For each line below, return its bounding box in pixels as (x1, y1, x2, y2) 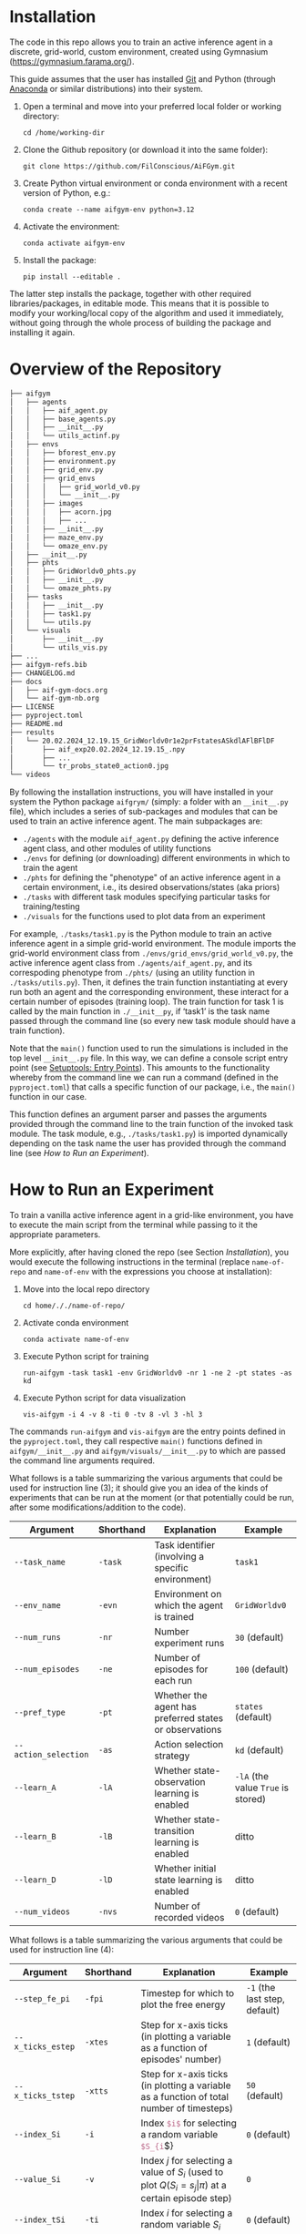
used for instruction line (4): (9, 1944, 114, 1955)
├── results (9, 727, 55, 737)
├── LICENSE (9, 702, 55, 712)
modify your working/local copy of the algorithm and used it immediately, (9, 307, 284, 318)
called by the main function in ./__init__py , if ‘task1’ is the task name (9, 1006, 270, 1017)
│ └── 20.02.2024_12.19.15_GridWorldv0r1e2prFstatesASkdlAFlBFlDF (9, 736, 275, 745)
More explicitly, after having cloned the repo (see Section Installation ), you (9, 1246, 290, 1258)
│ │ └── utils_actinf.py (9, 431, 120, 441)
